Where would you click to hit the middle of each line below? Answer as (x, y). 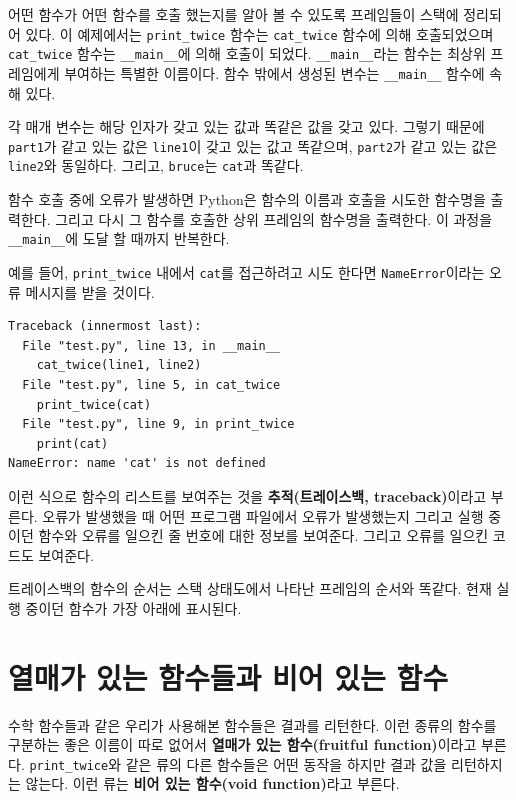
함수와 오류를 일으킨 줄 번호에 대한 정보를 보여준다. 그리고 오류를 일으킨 (263, 535)
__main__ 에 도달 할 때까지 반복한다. (119, 238)
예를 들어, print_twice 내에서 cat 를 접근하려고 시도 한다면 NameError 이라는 (246, 271)
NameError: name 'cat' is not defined (137, 463)
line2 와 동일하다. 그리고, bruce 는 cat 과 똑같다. (156, 165)
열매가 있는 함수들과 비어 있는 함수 (228, 676)
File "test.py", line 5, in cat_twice (151, 384)
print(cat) (72, 443)
